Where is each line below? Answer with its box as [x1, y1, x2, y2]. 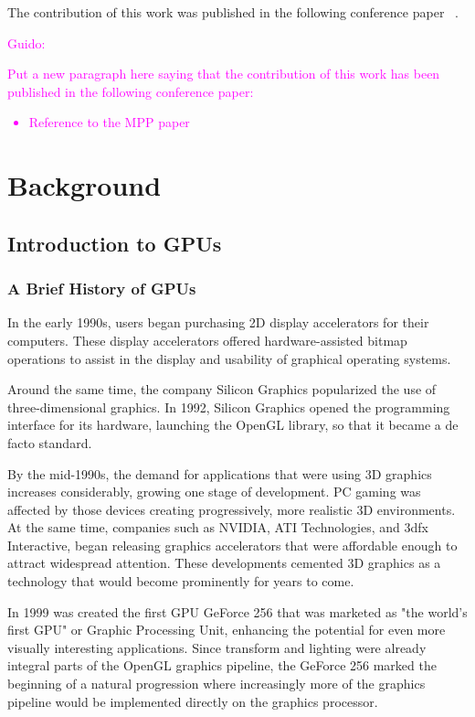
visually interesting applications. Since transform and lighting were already [7, 637, 427, 657]
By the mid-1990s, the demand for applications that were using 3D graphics [7, 464, 432, 483]
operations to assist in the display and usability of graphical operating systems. [7, 348, 451, 368]
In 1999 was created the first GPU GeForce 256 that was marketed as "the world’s [7, 602, 468, 621]
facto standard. [7, 433, 92, 452]
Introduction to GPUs [7, 229, 222, 257]
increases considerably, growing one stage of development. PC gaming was [7, 482, 421, 501]
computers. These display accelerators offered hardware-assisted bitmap [7, 330, 407, 349]
